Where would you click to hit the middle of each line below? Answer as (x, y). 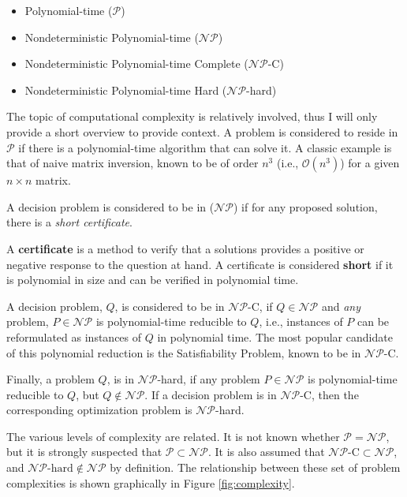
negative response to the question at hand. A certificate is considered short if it (200, 264)
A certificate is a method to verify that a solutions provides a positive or (185, 248)
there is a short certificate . (69, 222)
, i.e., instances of (301, 321)
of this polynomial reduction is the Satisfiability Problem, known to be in (184, 352)
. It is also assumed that (266, 452)
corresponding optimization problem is (99, 410)
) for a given (370, 163)
